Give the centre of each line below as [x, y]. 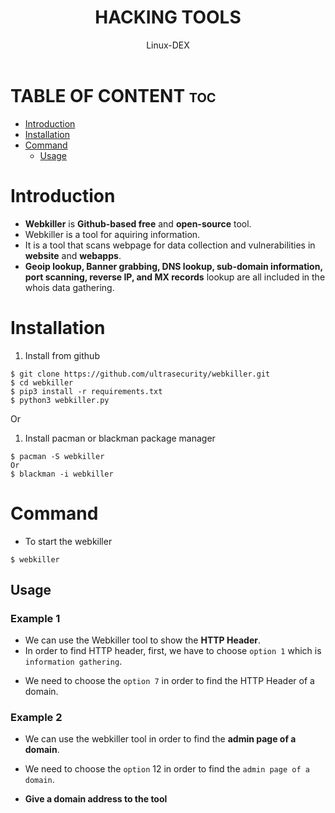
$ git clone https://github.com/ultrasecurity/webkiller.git [140, 374]
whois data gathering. [69, 287]
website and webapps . [73, 255]
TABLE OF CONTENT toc [113, 95]
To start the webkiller [68, 541]
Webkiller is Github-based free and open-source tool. [138, 223]
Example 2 [36, 718]
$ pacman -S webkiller [57, 456]
